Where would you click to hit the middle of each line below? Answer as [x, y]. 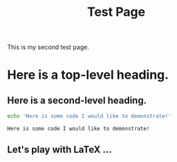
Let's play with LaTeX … [59, 150]
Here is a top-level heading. [88, 75]
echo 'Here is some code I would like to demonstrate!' [89, 117]
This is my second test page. [48, 47]
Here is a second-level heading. [77, 100]
